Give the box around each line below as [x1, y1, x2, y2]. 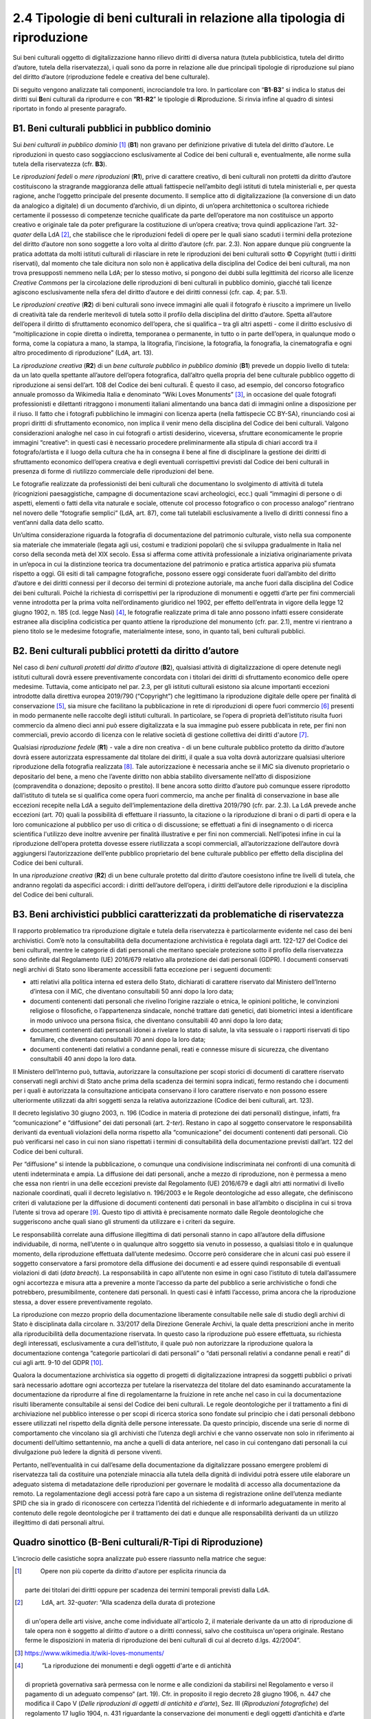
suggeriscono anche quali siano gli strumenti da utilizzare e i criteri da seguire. [12, 1218, 236, 1226]
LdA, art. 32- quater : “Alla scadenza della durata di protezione [41, 1599, 216, 1607]
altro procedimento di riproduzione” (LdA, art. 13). [12, 349, 154, 357]
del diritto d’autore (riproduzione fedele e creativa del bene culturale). [12, 73, 210, 81]
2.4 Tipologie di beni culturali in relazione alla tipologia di [12, 10, 346, 25]
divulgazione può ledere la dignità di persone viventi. [12, 1448, 163, 1456]
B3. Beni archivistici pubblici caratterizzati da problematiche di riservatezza [12, 908, 344, 921]
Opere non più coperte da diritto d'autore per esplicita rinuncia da [40, 1567, 227, 1575]
